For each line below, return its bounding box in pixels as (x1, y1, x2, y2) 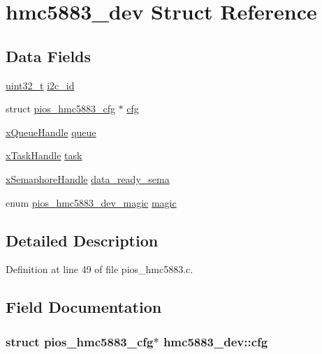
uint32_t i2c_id (6, 78, 75, 92)
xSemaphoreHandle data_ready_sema (6, 171, 170, 186)
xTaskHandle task (6, 148, 82, 163)
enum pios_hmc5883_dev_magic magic (6, 195, 177, 209)
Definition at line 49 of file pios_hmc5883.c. (6, 262, 193, 276)
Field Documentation (6, 296, 162, 318)
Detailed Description (6, 229, 159, 251)
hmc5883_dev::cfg (163, 332, 268, 350)
